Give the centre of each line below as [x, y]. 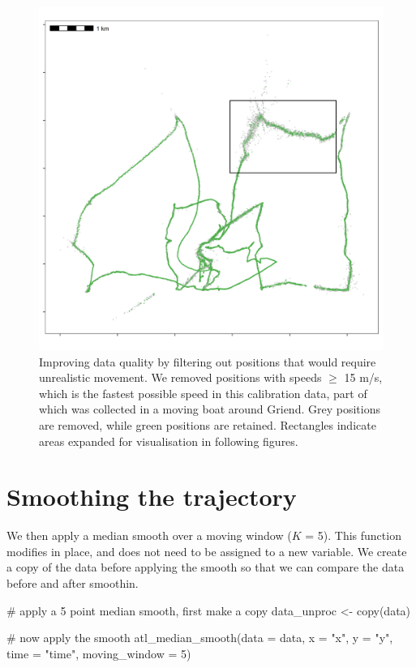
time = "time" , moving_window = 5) [99, 653]
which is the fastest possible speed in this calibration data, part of [203, 393]
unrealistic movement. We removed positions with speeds [180, 377]
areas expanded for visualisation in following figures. [169, 441]
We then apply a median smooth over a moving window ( [149, 535]
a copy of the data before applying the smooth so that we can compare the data [206, 567]
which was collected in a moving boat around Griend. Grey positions [210, 409]
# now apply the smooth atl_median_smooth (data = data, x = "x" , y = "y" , [200, 638]
